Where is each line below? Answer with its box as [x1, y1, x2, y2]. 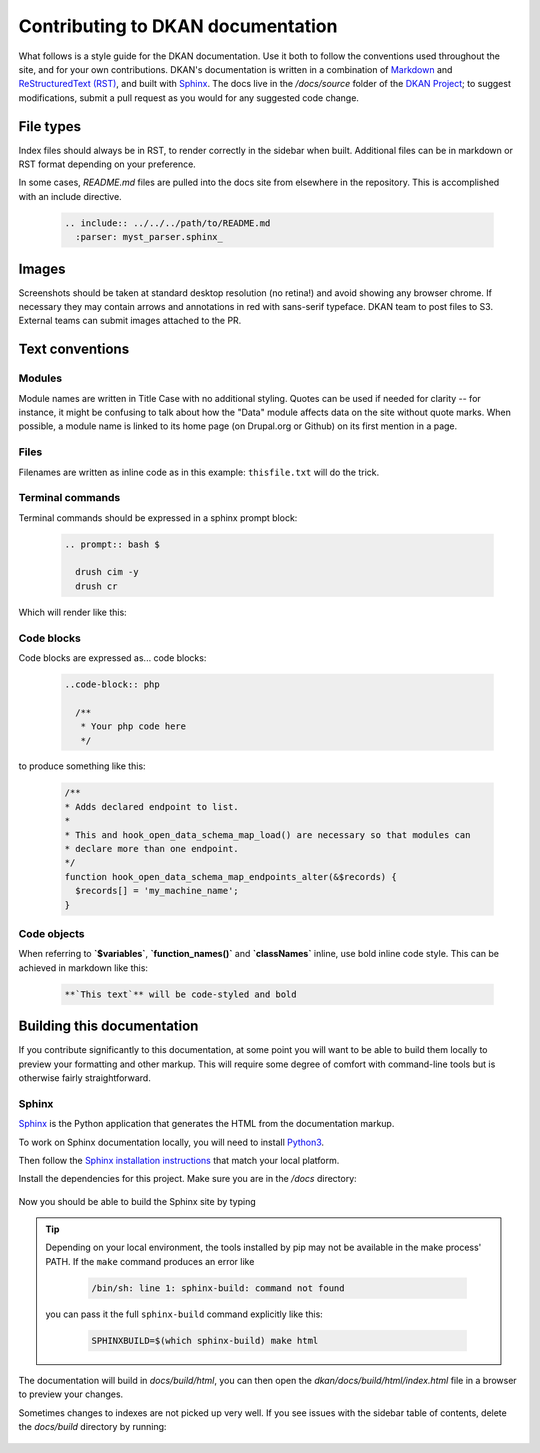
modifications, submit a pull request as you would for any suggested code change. [18, 91, 360, 104]
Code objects [18, 926, 85, 940]
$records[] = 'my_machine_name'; [75, 885, 239, 897]
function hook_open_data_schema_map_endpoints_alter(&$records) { [64, 871, 397, 882]
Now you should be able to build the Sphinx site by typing [18, 1195, 257, 1207]
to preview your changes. [18, 1388, 124, 1400]
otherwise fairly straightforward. [18, 1071, 152, 1084]
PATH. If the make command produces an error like [45, 1255, 255, 1267]
